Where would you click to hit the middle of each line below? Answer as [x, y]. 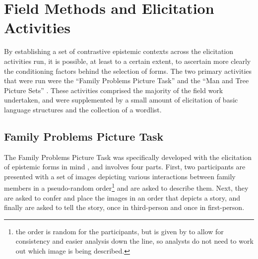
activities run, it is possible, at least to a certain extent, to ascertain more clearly [128, 61]
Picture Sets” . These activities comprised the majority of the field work [114, 90]
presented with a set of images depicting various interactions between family [120, 176]
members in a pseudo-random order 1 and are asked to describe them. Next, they [126, 187]
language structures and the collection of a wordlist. [83, 109]
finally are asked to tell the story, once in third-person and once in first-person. [124, 207]
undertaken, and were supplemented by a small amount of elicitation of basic [121, 100]
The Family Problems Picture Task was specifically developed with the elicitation [128, 157]
